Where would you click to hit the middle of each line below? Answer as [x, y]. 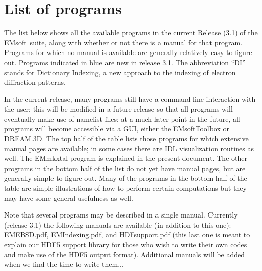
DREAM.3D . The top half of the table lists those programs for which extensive [126, 139]
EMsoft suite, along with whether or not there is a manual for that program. [123, 42]
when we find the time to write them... [64, 264]
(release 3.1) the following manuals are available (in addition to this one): [118, 224]
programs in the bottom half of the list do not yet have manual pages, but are [125, 168]
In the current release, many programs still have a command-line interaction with [130, 99]
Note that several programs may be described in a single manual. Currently [121, 215]
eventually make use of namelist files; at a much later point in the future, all [122, 118]
